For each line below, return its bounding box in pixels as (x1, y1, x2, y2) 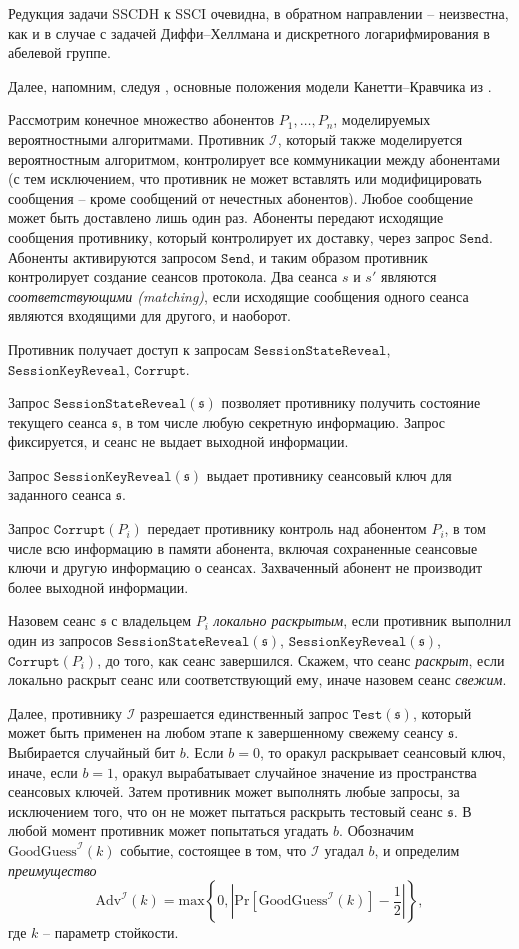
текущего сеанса (8, 411, 108, 432)
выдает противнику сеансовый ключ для (206, 464, 452, 485)
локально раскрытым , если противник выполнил (213, 610, 511, 631)
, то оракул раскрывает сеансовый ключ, (259, 742, 506, 762)
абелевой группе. (8, 42, 111, 63)
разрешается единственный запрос (139, 702, 349, 723)
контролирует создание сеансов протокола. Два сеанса (8, 266, 338, 287)
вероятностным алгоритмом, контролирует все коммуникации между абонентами (8, 148, 500, 169)
